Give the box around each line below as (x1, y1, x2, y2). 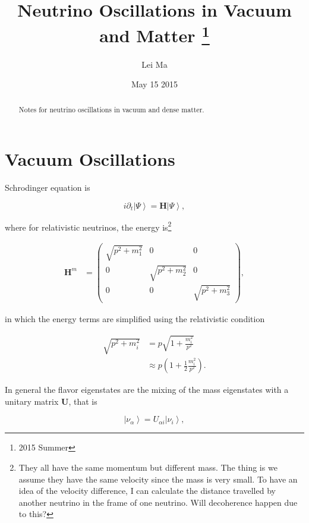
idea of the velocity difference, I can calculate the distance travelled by (18, 484, 276, 497)
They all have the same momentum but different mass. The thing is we (18, 461, 278, 473)
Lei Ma (141, 58, 168, 70)
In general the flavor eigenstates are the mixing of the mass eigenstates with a (5, 383, 289, 396)
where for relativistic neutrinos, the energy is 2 (5, 219, 172, 233)
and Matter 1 (99, 21, 210, 48)
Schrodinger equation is (5, 181, 90, 194)
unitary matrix (5, 395, 59, 407)
